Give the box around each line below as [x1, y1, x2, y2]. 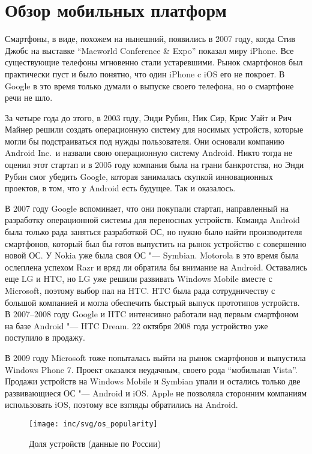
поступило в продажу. [5, 331, 85, 344]
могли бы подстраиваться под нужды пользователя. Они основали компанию [5, 134, 285, 147]
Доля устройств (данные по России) [29, 437, 161, 449]
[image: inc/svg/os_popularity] [29, 419, 158, 428]
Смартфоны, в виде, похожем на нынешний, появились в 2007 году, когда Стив [5, 32, 295, 45]
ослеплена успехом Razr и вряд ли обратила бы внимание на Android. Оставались [5, 260, 307, 273]
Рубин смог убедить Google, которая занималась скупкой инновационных [5, 170, 273, 182]
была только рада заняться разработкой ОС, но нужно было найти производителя [5, 226, 302, 238]
